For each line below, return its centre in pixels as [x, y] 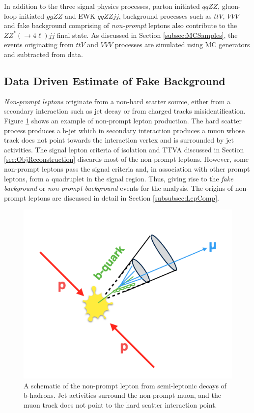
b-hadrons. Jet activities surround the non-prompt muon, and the [122, 395]
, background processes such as [165, 15]
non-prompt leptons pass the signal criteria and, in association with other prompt [127, 168]
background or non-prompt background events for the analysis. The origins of [119, 188]
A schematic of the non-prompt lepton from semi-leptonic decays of [125, 385]
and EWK [80, 15]
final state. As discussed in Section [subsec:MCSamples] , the [147, 35]
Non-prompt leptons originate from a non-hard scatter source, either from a [117, 101]
